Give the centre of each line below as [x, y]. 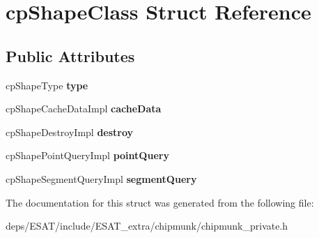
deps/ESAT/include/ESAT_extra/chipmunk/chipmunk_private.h [147, 226]
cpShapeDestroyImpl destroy [70, 132]
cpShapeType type [47, 85]
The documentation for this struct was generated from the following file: [160, 202]
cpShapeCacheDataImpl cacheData [84, 109]
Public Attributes [70, 55]
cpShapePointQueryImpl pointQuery [87, 155]
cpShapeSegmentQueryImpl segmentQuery [101, 178]
